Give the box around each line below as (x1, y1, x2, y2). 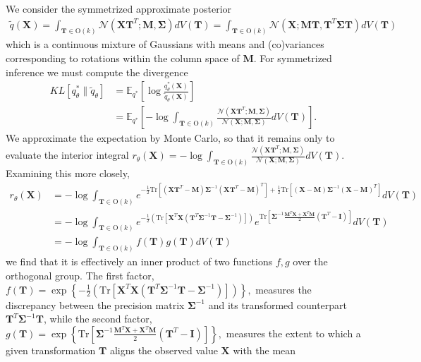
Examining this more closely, (6, 166, 130, 181)
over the (293, 254, 328, 269)
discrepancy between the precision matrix (6, 297, 185, 312)
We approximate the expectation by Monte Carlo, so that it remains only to (6, 131, 335, 145)
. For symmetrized (253, 51, 332, 66)
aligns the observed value (109, 342, 218, 357)
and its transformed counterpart (208, 297, 348, 312)
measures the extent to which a (226, 325, 361, 340)
